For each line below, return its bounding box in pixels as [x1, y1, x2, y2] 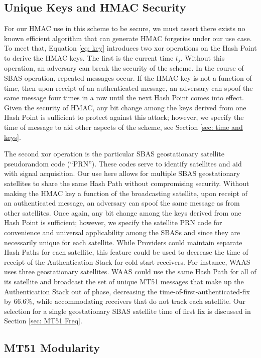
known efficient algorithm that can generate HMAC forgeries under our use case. [4, 33, 252, 43]
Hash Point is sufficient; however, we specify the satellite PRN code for [4, 217, 222, 228]
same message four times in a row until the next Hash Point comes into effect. [4, 92, 244, 103]
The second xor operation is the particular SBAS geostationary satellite [4, 148, 224, 159]
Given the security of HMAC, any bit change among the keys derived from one [4, 102, 246, 112]
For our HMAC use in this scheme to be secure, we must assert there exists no [4, 23, 245, 34]
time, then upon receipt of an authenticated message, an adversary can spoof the [4, 82, 253, 93]
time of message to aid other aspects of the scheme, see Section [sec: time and [4, 122, 243, 132]
